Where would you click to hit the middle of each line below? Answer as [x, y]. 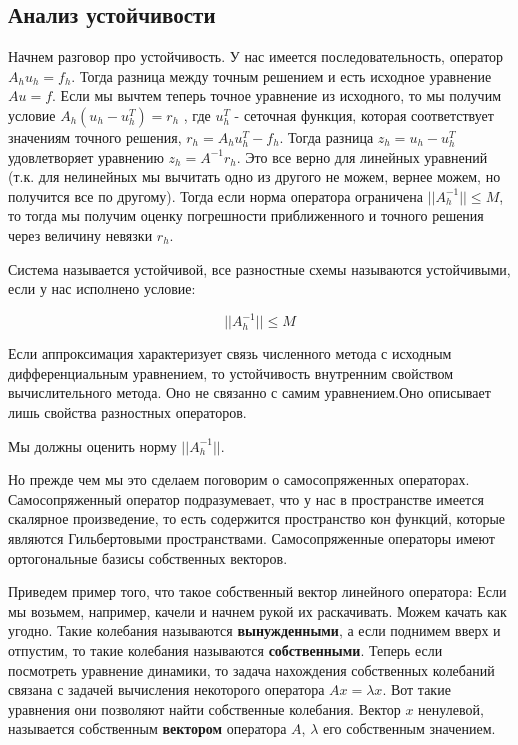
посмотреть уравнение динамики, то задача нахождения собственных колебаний [251, 669]
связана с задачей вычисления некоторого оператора [166, 689]
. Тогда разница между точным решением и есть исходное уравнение [281, 75]
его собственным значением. [409, 728]
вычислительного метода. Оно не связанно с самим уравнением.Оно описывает [249, 392]
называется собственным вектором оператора [147, 728]
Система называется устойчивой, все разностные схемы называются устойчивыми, [259, 268]
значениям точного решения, [95, 136]
